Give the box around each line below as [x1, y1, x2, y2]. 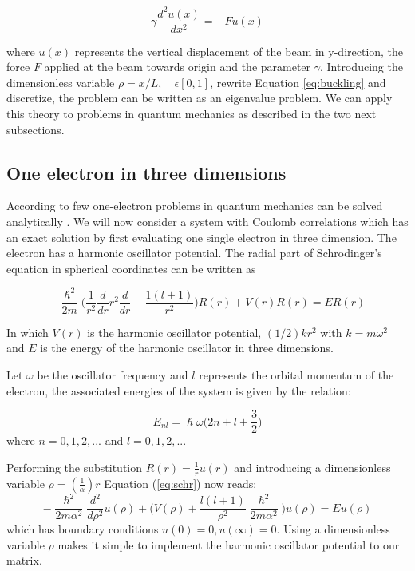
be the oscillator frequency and [37, 367, 188, 383]
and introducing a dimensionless [234, 458, 391, 475]
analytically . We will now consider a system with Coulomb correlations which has [6, 212, 409, 229]
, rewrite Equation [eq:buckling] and [210, 73, 386, 90]
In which [6, 323, 49, 340]
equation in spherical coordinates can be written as [6, 260, 256, 276]
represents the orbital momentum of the [199, 367, 394, 383]
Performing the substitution [6, 458, 143, 475]
